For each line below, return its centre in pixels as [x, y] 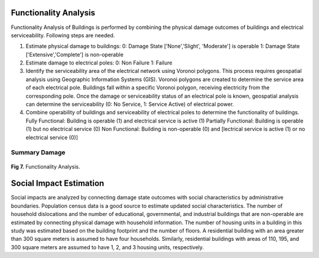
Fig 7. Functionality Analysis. [45, 166]
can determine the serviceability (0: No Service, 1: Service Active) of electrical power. [130, 104]
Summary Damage [38, 153]
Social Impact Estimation [58, 183]
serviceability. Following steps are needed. [63, 35]
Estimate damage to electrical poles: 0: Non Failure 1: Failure [99, 63]
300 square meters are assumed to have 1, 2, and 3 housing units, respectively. [107, 247]
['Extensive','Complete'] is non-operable [75, 54]
